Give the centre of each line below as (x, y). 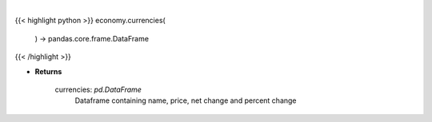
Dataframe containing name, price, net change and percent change (186, 100)
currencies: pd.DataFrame (98, 89)
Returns (48, 71)
